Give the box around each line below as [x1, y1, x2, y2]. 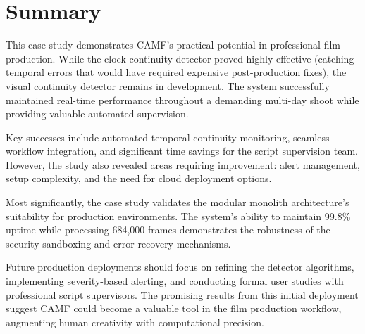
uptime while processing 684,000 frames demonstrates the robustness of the [6, 222, 330, 237]
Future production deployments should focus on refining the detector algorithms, [6, 259, 354, 274]
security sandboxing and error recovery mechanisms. [6, 236, 231, 250]
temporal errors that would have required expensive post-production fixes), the [6, 65, 347, 79]
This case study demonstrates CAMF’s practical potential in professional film [6, 37, 340, 52]
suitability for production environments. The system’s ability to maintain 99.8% [6, 208, 351, 223]
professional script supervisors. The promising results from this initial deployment [6, 287, 359, 302]
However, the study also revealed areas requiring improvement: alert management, [6, 157, 360, 172]
